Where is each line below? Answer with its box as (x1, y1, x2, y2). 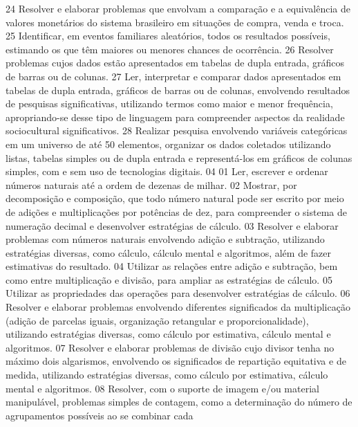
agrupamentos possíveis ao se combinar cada (6, 408, 194, 422)
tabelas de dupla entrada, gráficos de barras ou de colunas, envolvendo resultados (6, 82, 350, 97)
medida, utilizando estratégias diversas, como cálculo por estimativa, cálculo (6, 367, 328, 382)
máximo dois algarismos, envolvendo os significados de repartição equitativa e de (6, 354, 346, 368)
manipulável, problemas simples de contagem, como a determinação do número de (6, 394, 352, 409)
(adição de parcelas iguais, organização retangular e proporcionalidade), (6, 313, 309, 327)
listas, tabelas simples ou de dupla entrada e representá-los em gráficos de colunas (6, 150, 352, 165)
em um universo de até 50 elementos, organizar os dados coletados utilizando (6, 136, 331, 151)
